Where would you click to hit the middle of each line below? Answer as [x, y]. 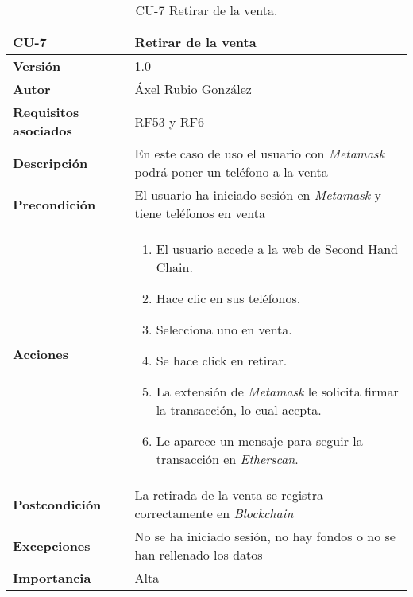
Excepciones [52, 545]
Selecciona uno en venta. [224, 329]
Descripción [50, 162]
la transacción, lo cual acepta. [239, 410]
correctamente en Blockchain [214, 513]
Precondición [54, 204]
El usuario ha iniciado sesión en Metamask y [258, 195]
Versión [37, 66]
